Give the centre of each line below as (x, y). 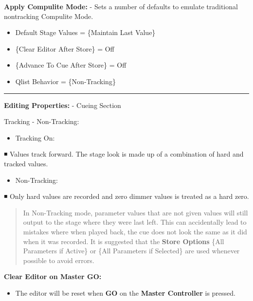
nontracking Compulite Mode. (49, 16)
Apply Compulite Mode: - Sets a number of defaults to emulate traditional (121, 6)
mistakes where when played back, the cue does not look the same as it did (135, 231)
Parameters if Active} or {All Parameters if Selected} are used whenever (131, 251)
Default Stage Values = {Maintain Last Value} (85, 32)
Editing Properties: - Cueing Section (63, 105)
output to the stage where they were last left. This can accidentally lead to (135, 222)
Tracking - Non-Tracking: (42, 121)
